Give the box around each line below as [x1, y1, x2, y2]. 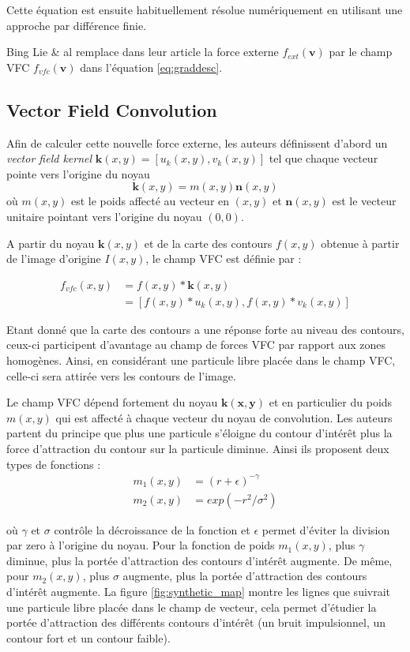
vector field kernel [6, 150, 92, 167]
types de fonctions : [6, 455, 101, 472]
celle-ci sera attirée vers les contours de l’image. [6, 367, 236, 384]
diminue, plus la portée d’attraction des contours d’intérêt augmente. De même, [6, 552, 393, 568]
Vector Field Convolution [6, 97, 217, 122]
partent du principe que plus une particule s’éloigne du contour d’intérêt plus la [6, 425, 393, 441]
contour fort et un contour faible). [6, 629, 171, 646]
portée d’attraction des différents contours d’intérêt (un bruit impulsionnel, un [6, 614, 386, 631]
